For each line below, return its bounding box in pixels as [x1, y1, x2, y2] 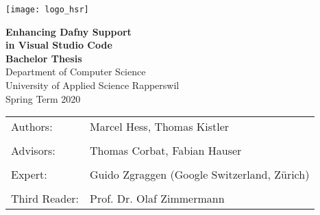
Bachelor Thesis [5, 51, 82, 65]
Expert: [11, 166, 47, 183]
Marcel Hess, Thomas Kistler [90, 118, 230, 135]
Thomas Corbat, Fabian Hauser [90, 142, 242, 159]
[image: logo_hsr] [5, 5, 89, 14]
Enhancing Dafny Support [5, 24, 132, 38]
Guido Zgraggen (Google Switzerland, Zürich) [90, 166, 310, 183]
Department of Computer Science [5, 64, 146, 79]
